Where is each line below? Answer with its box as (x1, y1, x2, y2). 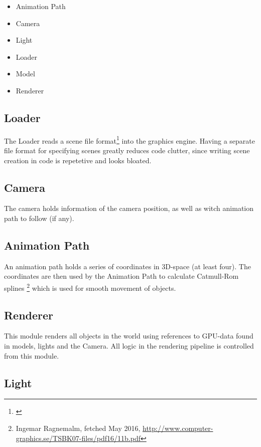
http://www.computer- (143, 423, 213, 433)
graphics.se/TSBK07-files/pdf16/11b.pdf (16, 432, 141, 443)
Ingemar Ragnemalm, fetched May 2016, (16, 423, 141, 433)
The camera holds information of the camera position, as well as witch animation (4, 203, 254, 213)
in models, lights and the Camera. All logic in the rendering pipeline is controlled (4, 341, 254, 351)
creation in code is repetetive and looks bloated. (4, 155, 152, 165)
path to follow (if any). (4, 213, 74, 223)
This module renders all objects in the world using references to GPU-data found (4, 330, 253, 341)
